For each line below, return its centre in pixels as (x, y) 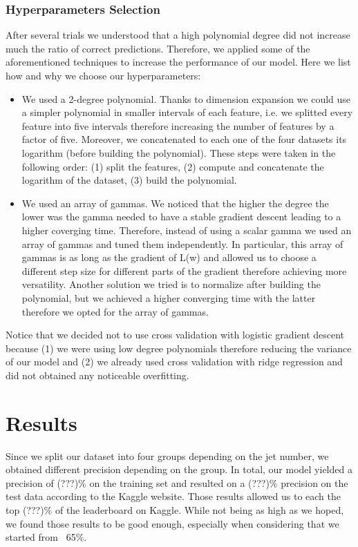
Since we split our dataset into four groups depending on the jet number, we (167, 455)
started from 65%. (46, 537)
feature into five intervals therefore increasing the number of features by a (178, 125)
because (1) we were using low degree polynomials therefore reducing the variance (179, 348)
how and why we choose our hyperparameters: (103, 75)
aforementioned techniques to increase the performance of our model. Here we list (178, 62)
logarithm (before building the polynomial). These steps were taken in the (179, 152)
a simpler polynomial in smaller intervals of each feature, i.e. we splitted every (187, 112)
